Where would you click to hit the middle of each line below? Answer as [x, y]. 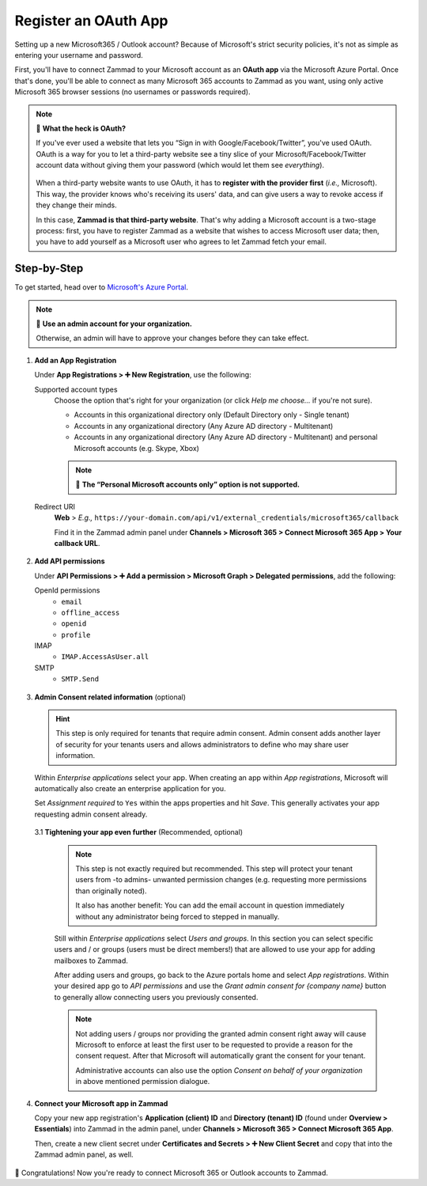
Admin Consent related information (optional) [110, 697]
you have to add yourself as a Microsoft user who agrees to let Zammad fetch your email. [181, 242]
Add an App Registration [76, 360]
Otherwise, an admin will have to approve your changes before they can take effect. [172, 338]
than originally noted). [111, 891]
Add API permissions [70, 561]
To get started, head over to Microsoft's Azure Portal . [102, 287]
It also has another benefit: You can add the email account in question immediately [210, 905]
